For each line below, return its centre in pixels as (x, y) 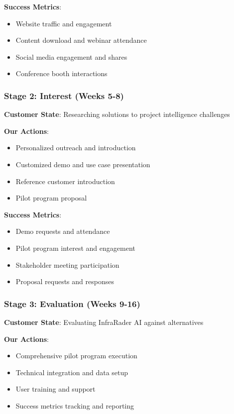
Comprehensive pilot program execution (76, 356)
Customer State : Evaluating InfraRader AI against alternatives (104, 322)
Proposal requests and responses (65, 281)
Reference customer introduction (65, 181)
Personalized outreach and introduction (76, 148)
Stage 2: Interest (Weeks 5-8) (64, 95)
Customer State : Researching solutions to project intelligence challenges (117, 114)
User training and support (56, 389)
